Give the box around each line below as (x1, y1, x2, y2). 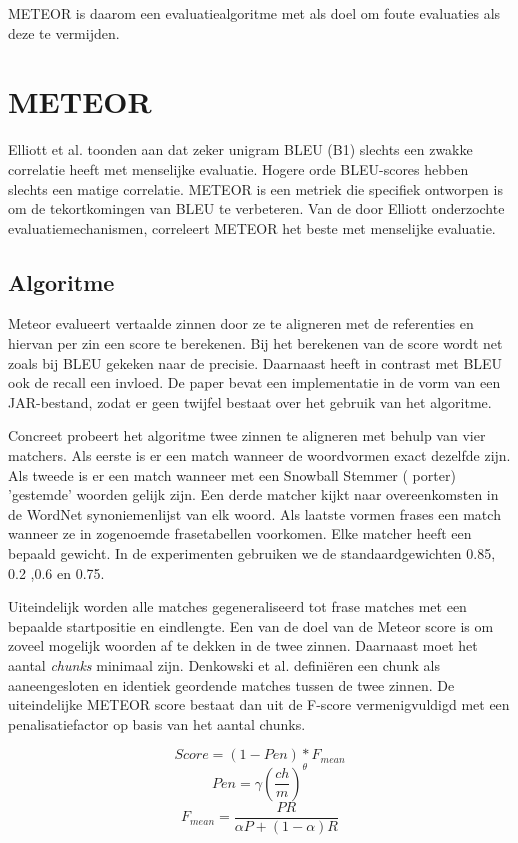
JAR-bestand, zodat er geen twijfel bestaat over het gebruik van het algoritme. (8, 391, 492, 412)
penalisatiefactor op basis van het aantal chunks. (8, 713, 306, 734)
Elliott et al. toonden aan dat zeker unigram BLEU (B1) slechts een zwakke (8, 139, 473, 160)
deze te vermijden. (8, 22, 120, 43)
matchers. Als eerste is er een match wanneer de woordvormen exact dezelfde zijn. (8, 445, 511, 466)
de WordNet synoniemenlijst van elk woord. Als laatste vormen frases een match (8, 503, 501, 524)
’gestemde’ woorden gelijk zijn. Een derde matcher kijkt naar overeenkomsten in (8, 484, 499, 505)
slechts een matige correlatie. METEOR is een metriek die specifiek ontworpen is (8, 178, 503, 199)
